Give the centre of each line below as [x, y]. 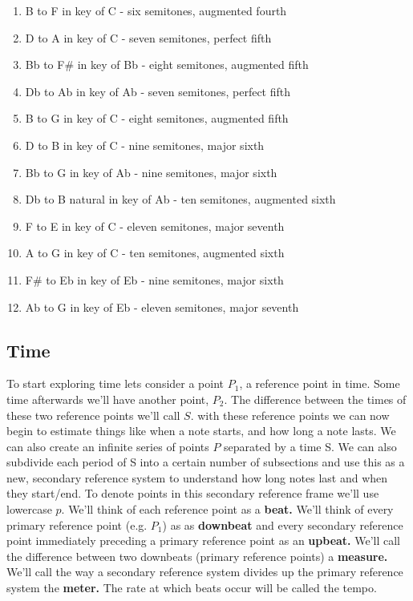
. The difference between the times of [315, 399]
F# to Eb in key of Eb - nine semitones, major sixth [154, 279]
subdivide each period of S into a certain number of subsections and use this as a [206, 462]
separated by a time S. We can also [310, 446]
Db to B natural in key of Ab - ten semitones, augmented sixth [180, 199]
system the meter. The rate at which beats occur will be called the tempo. [192, 588]
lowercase [29, 509]
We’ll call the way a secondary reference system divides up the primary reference [205, 572]
